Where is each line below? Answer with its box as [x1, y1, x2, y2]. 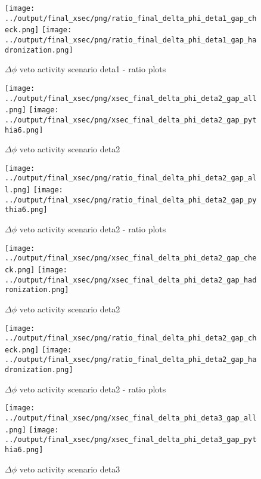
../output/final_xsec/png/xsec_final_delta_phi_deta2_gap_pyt [5, 115, 257, 124]
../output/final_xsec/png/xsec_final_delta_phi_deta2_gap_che [5, 254, 257, 263]
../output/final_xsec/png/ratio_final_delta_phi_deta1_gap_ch [5, 14, 257, 23]
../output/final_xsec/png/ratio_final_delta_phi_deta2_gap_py [5, 195, 257, 204]
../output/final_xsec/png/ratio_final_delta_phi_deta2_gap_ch [5, 334, 257, 343]
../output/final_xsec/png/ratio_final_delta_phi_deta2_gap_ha [5, 355, 257, 364]
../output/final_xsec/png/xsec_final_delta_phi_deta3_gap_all [5, 414, 257, 423]
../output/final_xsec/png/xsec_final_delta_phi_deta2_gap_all [5, 94, 257, 103]
